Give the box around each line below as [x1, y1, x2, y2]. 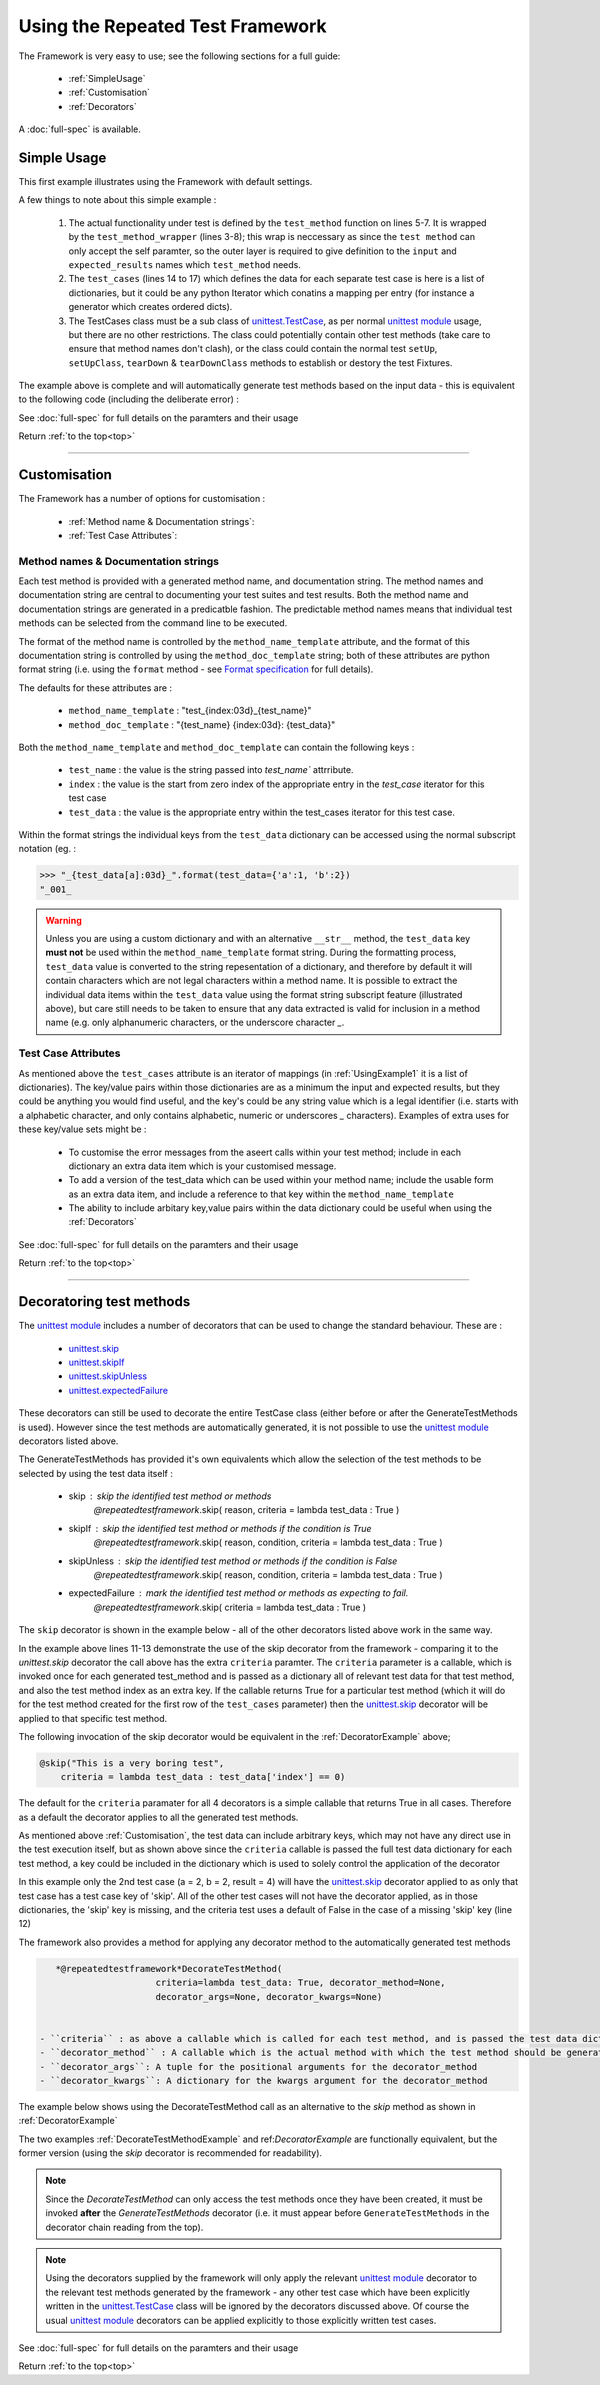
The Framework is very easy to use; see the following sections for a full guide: [18, 50, 341, 62]
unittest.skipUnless [68, 1370, 148, 1382]
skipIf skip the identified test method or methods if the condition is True [68, 1522, 372, 1534]
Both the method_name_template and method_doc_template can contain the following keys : [18, 741, 415, 753]
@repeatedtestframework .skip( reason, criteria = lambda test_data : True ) [93, 1504, 400, 1516]
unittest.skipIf [68, 1356, 125, 1368]
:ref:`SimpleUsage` [68, 72, 146, 84]
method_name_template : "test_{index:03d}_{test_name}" [68, 705, 312, 717]
